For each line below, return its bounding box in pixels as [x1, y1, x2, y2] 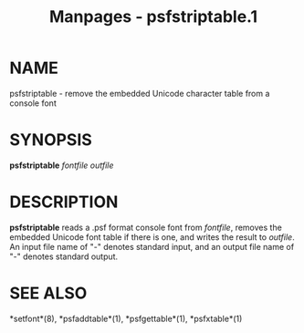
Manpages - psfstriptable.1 [48, 6, 258, 27]
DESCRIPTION [9, 192, 119, 213]
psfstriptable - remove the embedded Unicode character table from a [9, 88, 270, 99]
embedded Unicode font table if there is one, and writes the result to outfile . [9, 231, 295, 243]
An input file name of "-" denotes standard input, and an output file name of [9, 241, 295, 252]
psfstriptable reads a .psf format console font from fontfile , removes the [9, 222, 283, 233]
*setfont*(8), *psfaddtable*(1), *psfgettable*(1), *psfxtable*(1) [9, 313, 243, 324]
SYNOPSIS [9, 130, 93, 151]
